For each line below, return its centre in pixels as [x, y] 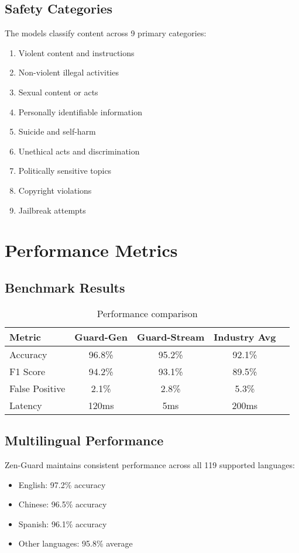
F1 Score [28, 371]
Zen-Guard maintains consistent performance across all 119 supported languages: [150, 464]
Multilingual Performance [84, 440]
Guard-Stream [171, 336]
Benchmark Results [65, 287]
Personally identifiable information [80, 111]
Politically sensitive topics [65, 171]
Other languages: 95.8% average [75, 543]
